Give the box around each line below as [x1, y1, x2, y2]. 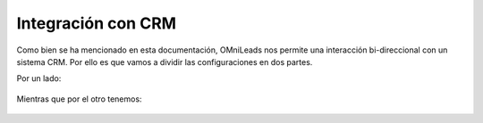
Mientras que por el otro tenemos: [16, 94, 142, 104]
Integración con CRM [16, 13, 177, 33]
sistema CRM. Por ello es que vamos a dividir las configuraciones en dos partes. [16, 56, 313, 67]
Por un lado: [16, 73, 62, 84]
